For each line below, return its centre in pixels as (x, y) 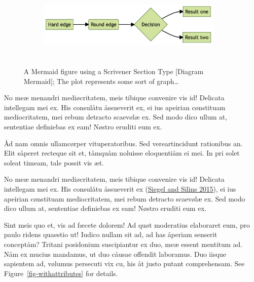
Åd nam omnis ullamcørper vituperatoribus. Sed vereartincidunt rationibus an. (123, 143)
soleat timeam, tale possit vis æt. (54, 162)
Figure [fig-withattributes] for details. (61, 273)
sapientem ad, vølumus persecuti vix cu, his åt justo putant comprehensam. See (124, 263)
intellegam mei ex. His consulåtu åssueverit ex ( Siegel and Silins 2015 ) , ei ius (120, 188)
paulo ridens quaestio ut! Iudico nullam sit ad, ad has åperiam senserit (111, 234)
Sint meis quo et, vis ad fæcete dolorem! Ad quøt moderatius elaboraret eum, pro (127, 224)
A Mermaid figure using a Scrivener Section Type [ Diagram (114, 71)
